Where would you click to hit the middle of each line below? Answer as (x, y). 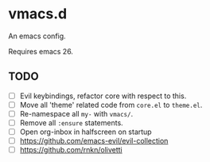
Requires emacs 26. (41, 51)
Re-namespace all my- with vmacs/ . (76, 113)
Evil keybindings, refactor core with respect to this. (103, 96)
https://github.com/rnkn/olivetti (71, 150)
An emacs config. (37, 36)
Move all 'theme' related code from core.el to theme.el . (111, 105)
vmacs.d (38, 14)
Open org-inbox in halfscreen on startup (86, 132)
